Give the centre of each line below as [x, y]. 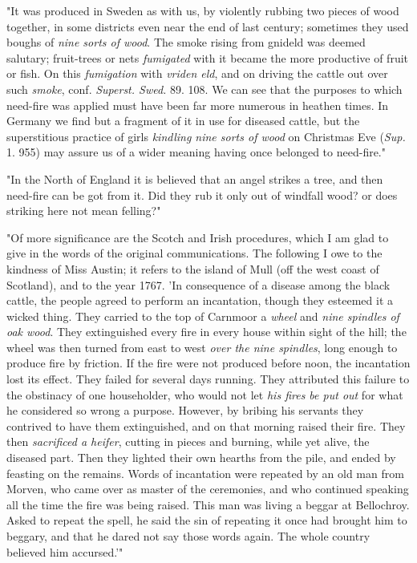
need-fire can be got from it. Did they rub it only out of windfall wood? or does [202, 194]
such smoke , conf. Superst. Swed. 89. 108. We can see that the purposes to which [204, 89]
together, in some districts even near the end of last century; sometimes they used [208, 26]
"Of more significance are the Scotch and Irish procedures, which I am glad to [198, 237]
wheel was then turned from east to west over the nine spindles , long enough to [202, 347]
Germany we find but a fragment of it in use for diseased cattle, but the [183, 121]
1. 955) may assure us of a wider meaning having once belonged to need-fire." [196, 152]
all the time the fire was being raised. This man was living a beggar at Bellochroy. [208, 504]
